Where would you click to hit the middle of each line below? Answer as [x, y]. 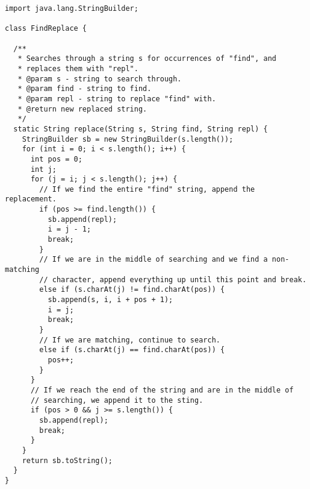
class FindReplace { [46, 29]
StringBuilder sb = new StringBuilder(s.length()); [128, 139]
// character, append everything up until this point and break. [173, 279]
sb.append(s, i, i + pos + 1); [110, 300]
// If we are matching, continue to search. [130, 340]
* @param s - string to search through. [100, 79]
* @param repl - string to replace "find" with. [117, 99]
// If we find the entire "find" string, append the [147, 189]
